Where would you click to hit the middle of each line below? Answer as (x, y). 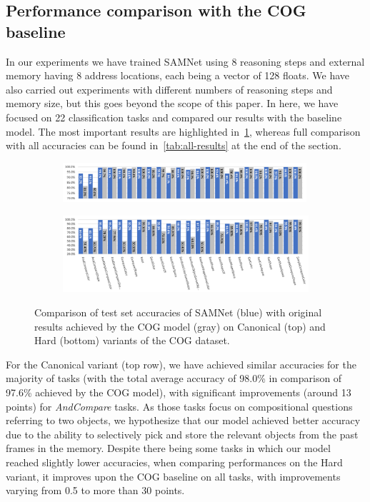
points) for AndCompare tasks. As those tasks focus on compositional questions (179, 406)
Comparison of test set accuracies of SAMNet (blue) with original (178, 312)
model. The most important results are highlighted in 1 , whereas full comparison (183, 131)
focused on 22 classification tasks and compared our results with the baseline (174, 117)
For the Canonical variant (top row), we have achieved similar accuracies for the (181, 364)
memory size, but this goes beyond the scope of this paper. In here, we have (172, 103)
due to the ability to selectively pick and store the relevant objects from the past (182, 434)
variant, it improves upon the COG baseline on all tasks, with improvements (173, 476)
